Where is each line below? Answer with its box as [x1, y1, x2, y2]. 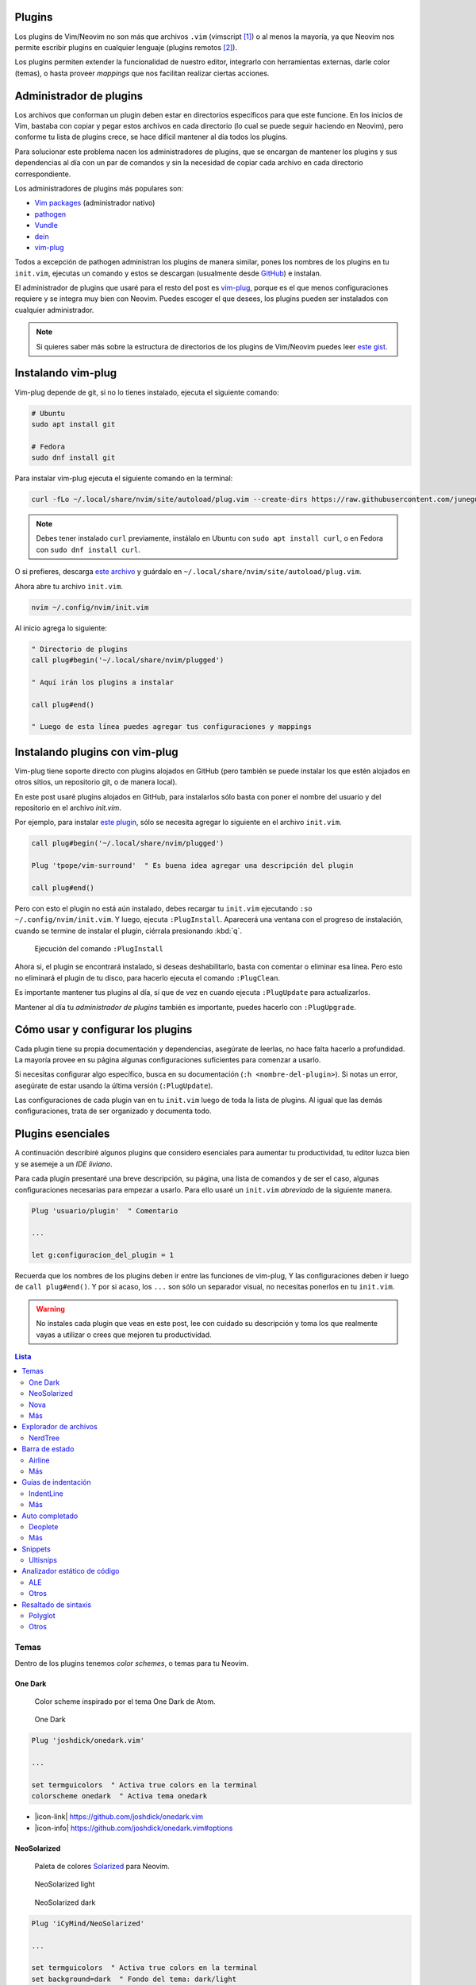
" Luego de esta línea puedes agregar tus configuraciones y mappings [31, 723, 313, 731]
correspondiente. [14, 169, 71, 179]
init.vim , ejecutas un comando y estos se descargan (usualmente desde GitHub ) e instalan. [14, 268, 322, 278]
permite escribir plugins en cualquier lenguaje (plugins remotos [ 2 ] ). [14, 42, 238, 52]
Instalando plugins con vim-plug [14, 745, 178, 758]
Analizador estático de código [21, 1567, 120, 1576]
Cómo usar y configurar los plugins [14, 1023, 193, 1036]
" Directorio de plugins [31, 644, 129, 653]
